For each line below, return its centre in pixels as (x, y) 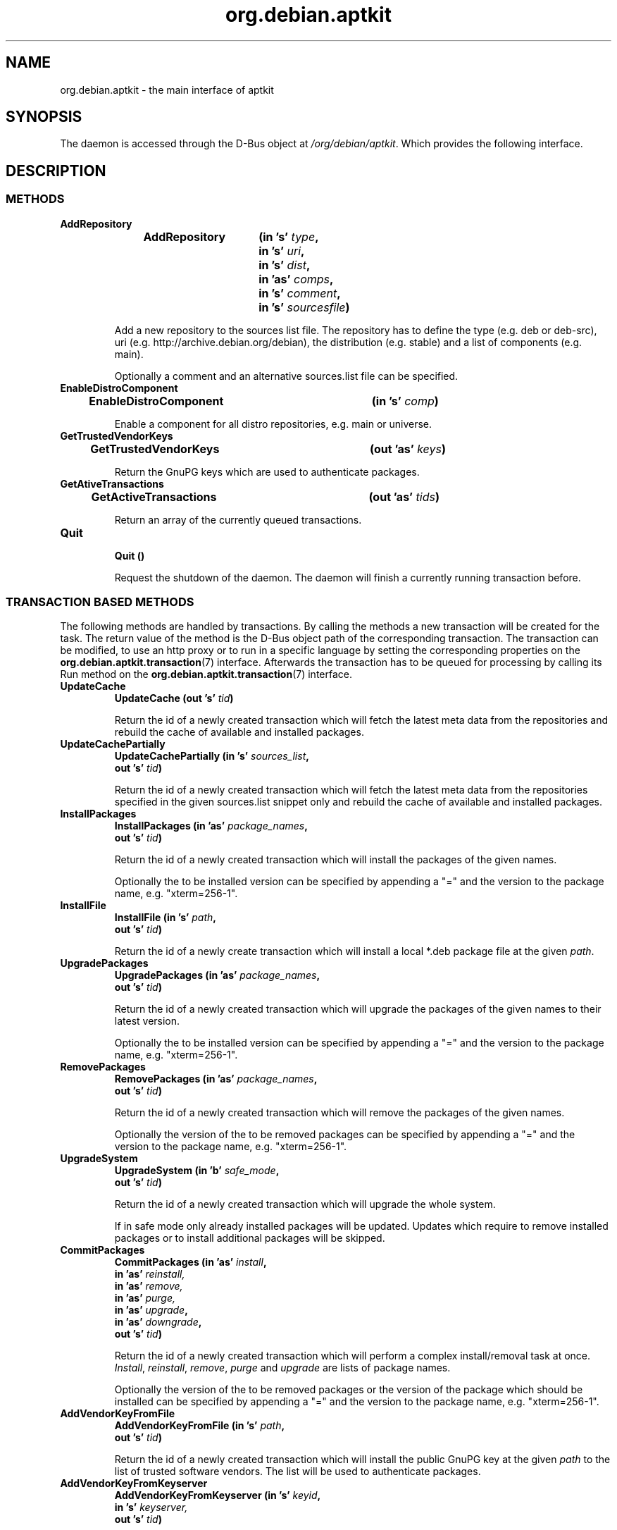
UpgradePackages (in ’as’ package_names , (217, 975)
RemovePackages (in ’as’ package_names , (216, 1079)
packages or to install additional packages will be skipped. (250, 1238)
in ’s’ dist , (285, 265)
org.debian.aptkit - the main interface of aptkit (167, 90)
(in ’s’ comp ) (405, 401)
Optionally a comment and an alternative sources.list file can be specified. (286, 376)
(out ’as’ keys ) (408, 449)
